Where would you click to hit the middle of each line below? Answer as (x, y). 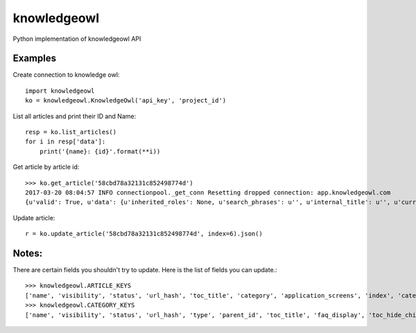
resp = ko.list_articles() (71, 132)
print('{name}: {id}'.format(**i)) (100, 151)
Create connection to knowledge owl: (66, 75)
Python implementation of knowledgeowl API (77, 39)
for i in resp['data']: (66, 142)
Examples (35, 58)
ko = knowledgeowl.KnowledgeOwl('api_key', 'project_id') (126, 101)
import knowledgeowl (60, 91)
